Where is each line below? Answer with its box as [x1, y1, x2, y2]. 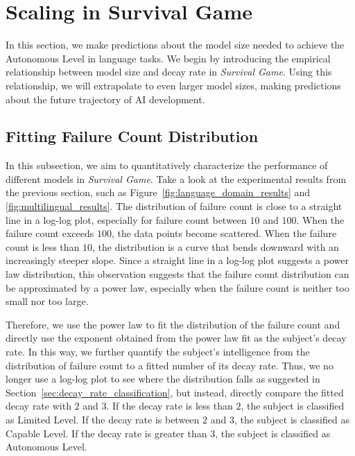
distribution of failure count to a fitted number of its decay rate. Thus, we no [6, 358, 334, 372]
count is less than [6, 239, 80, 254]
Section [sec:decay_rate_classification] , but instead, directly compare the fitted [6, 385, 344, 399]
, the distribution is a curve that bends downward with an [92, 239, 339, 254]
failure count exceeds [6, 226, 94, 240]
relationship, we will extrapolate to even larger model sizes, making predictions [6, 78, 341, 92]
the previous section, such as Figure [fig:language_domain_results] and [6, 185, 311, 200]
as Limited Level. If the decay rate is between [6, 412, 200, 426]
